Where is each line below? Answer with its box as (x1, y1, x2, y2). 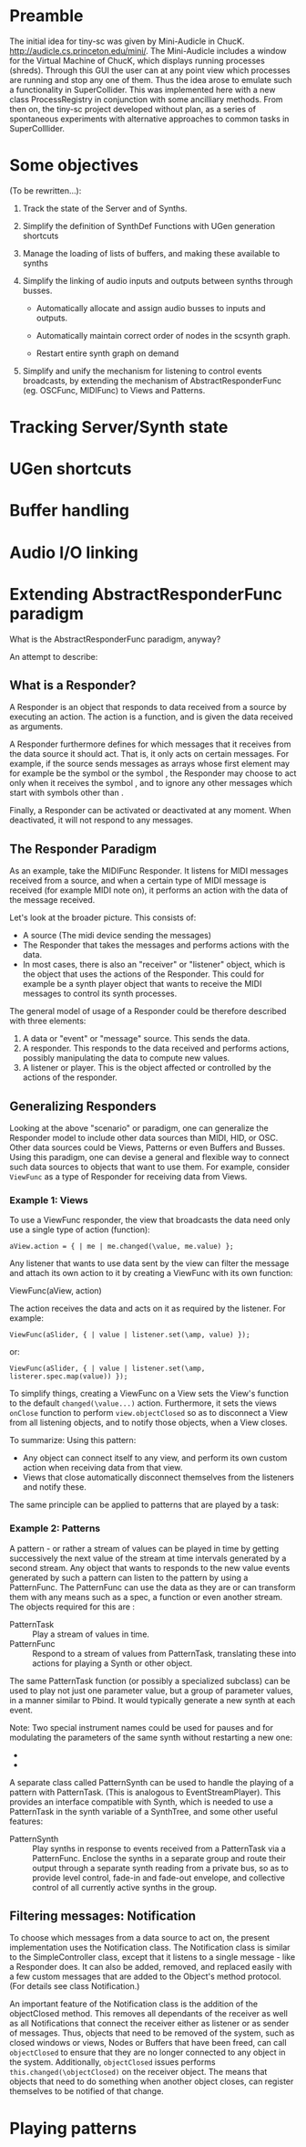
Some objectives (9, 155, 139, 176)
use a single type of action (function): (9, 1224, 150, 1235)
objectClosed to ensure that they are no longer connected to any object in (9, 2047, 286, 2058)
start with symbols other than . (9, 787, 125, 799)
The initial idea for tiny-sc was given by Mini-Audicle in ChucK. (9, 36, 245, 47)
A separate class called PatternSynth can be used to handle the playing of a (9, 1776, 294, 1787)
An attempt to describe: (9, 651, 98, 662)
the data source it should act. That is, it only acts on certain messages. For (9, 749, 290, 759)
